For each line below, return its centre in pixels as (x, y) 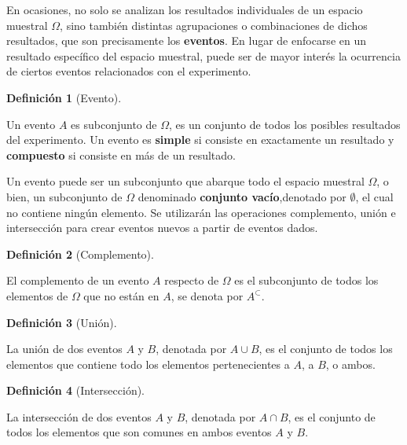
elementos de (37, 295)
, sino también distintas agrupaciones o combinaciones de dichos (214, 25)
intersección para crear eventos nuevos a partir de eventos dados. (162, 228)
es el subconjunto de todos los (306, 280)
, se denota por (207, 295)
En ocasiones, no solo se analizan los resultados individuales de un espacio (185, 9)
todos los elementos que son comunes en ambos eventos (139, 432)
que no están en (121, 295)
